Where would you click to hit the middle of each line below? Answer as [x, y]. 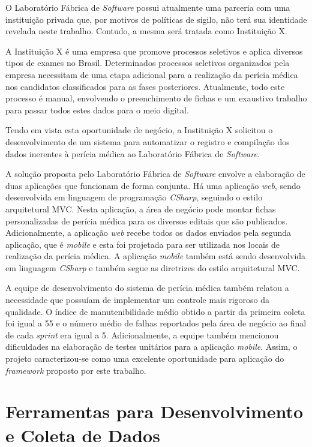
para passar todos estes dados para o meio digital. [97, 109]
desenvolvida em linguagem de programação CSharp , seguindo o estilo [134, 197]
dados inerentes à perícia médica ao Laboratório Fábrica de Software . [133, 153]
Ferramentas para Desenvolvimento [154, 411]
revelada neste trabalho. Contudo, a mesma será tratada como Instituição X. [146, 31]
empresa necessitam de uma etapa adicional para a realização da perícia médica [152, 74]
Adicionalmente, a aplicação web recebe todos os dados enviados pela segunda [148, 232]
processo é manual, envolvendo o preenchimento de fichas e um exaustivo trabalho [156, 98]
